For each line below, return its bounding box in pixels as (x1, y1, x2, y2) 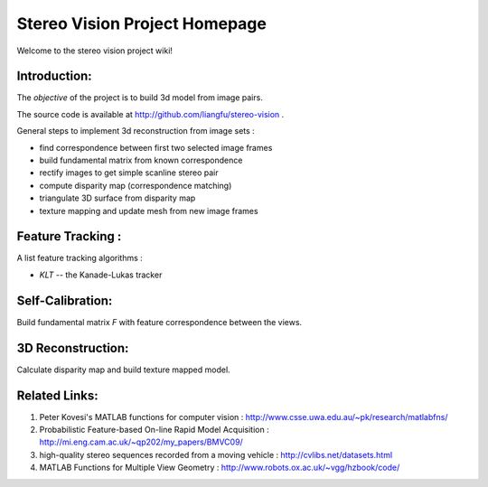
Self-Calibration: (16, 293, 113, 308)
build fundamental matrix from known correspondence (39, 155, 243, 166)
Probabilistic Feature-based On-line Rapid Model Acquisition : (39, 424, 270, 435)
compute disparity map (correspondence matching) (39, 180, 232, 191)
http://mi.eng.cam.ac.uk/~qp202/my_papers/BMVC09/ (39, 436, 243, 447)
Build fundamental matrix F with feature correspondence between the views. (16, 316, 303, 327)
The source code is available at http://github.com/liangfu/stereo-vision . (16, 108, 285, 119)
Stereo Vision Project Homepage (16, 14, 267, 33)
